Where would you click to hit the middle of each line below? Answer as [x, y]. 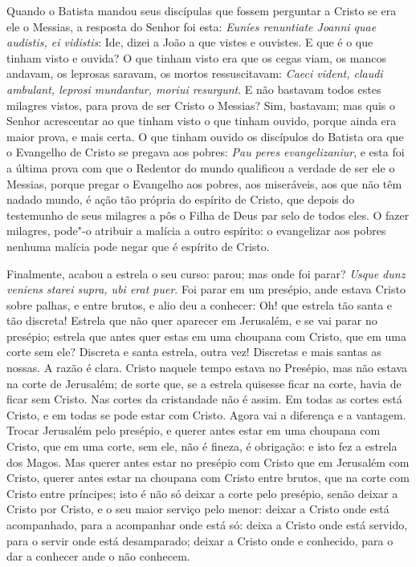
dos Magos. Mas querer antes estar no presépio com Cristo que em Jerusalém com [208, 462]
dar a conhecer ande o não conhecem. [98, 556]
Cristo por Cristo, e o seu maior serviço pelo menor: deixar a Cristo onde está [198, 509]
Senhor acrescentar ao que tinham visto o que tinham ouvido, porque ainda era [202, 121]
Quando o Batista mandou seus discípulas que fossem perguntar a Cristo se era [202, 10]
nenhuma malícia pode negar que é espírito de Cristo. [138, 246]
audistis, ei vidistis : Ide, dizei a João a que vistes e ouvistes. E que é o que [190, 42]
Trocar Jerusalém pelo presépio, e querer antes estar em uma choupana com [194, 430]
